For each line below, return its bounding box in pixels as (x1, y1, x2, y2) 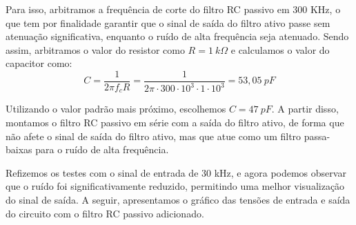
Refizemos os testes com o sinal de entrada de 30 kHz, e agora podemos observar (6, 165, 346, 179)
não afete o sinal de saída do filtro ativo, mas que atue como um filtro (6, 128, 301, 143)
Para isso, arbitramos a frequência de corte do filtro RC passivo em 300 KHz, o (6, 2, 341, 16)
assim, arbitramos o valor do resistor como (6, 42, 185, 57)
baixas (6, 142, 32, 157)
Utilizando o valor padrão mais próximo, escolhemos (6, 101, 226, 116)
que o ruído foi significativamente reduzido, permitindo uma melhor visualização (6, 179, 345, 193)
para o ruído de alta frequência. (35, 142, 169, 157)
